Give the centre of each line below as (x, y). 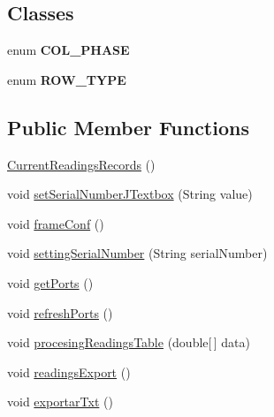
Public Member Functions (128, 127)
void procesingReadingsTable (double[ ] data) (129, 342)
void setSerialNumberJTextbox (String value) (130, 194)
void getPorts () (50, 282)
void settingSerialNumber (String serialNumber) (137, 253)
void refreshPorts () (60, 312)
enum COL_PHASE (68, 50)
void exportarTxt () (60, 402)
